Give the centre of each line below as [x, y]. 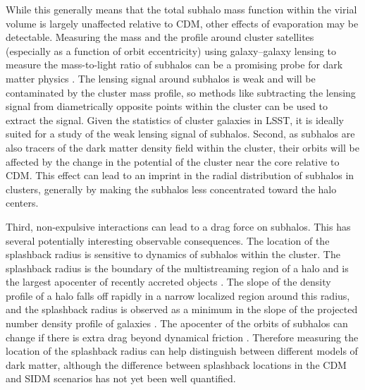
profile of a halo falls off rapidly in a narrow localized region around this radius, [178, 295]
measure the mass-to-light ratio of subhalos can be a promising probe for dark [174, 65]
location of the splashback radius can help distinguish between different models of [182, 351]
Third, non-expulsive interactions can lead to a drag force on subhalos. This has [178, 226]
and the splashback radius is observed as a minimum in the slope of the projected [182, 309]
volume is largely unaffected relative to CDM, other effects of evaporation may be [182, 23]
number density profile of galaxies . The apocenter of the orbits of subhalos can [177, 323]
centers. [22, 203]
